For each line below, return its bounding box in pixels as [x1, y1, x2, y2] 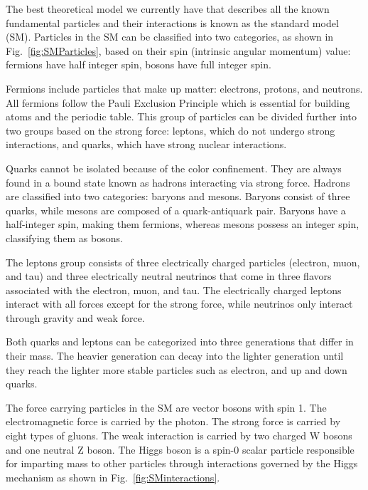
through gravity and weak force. [6, 310, 145, 325]
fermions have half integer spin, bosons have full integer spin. [6, 57, 271, 72]
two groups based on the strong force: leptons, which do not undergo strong [6, 123, 335, 137]
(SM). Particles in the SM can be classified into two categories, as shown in [6, 29, 334, 44]
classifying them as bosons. [6, 230, 123, 245]
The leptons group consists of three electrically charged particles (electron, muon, [6, 254, 360, 269]
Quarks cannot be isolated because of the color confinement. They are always [6, 160, 342, 175]
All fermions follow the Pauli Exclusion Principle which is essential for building [6, 95, 350, 110]
